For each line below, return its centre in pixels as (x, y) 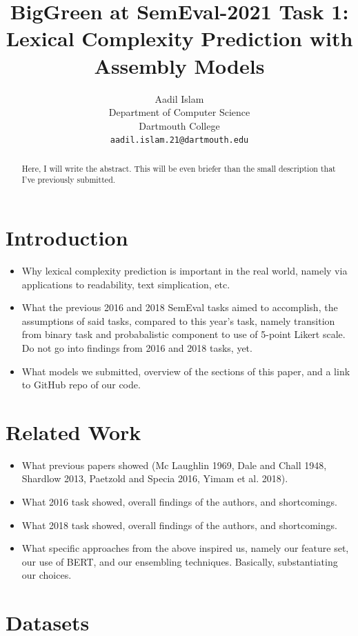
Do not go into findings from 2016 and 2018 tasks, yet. (137, 347)
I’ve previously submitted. (69, 180)
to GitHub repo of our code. (81, 385)
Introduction (67, 238)
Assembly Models (179, 65)
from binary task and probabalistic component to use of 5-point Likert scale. (183, 334)
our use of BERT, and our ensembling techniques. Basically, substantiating (180, 561)
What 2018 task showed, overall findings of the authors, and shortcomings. (179, 525)
